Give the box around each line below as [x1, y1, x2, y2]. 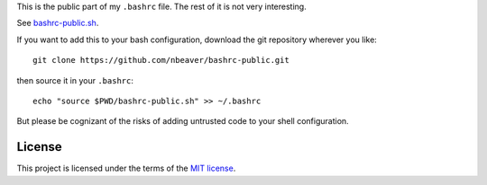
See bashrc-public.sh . [16, 18, 99, 29]
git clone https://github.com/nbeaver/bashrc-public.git [32, 55, 290, 66]
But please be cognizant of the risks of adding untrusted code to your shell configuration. [16, 116, 349, 127]
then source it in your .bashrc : [16, 75, 134, 85]
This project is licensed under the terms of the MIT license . [16, 163, 236, 174]
